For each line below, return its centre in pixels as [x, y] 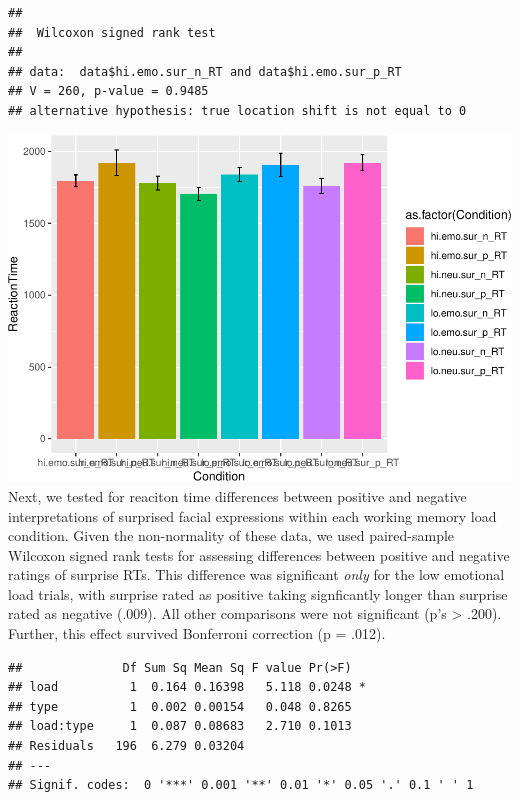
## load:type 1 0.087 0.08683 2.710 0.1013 [180, 726]
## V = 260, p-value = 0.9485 [108, 91]
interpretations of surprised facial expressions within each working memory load [252, 515]
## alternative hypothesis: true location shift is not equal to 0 [237, 110]
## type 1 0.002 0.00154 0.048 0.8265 [180, 706]
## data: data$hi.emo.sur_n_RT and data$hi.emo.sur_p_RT [205, 71]
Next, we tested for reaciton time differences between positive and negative [237, 495]
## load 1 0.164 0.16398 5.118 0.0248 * [187, 687]
